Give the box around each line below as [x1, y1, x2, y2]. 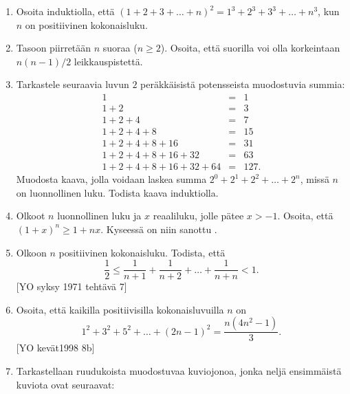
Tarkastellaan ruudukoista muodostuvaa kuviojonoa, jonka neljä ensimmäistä [16, 364, 342, 378]
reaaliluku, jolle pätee [153, 208, 244, 223]
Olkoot [16, 208, 45, 223]
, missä [300, 172, 329, 186]
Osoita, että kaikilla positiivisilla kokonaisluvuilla [16, 302, 224, 316]
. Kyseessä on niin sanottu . [100, 221, 217, 236]
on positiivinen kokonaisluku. [25, 17, 148, 32]
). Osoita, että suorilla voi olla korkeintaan [160, 41, 340, 55]
